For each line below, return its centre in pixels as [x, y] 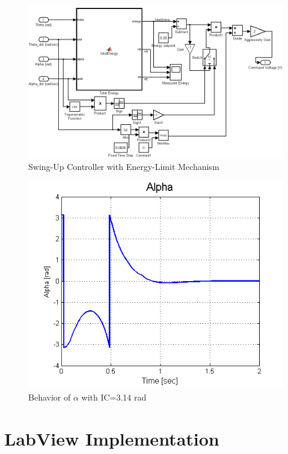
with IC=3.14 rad [114, 397]
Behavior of [50, 397]
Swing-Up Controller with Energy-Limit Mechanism [124, 166]
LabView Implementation [112, 438]
